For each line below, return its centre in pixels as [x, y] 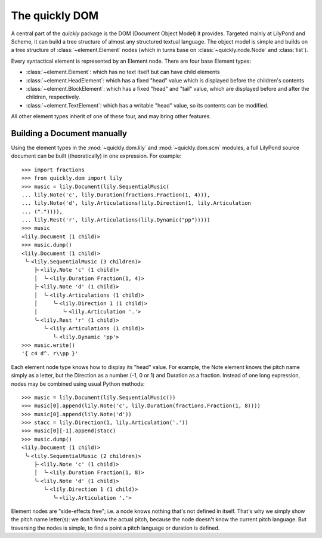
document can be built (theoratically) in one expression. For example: [96, 156]
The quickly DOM [55, 16]
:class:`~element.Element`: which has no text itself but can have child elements [123, 72]
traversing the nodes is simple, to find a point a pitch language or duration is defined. [115, 528]
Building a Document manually [69, 133]
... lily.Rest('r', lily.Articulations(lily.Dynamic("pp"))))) [116, 220]
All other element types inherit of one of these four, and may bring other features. [111, 116]
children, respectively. [53, 97]
